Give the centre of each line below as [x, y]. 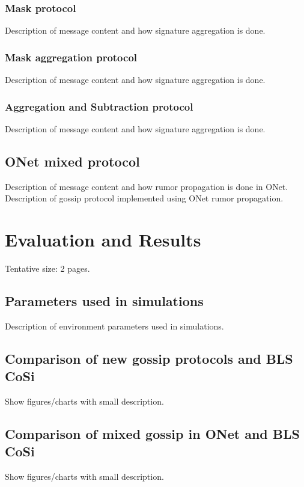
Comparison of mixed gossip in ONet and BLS [152, 433]
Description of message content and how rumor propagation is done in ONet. [147, 186]
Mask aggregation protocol [71, 57]
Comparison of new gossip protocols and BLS [149, 358]
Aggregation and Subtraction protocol [99, 106]
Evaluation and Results [103, 240]
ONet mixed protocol [72, 161]
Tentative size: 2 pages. [47, 268]
